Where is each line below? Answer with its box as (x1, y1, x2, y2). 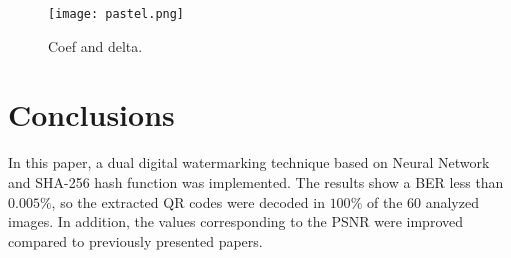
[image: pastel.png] (48, 7, 185, 21)
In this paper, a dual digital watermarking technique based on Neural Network (8, 152, 490, 173)
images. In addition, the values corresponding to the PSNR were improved (8, 211, 463, 232)
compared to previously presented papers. (8, 230, 263, 251)
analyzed (425, 191, 479, 212)
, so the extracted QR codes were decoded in (51, 191, 325, 212)
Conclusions (8, 94, 175, 135)
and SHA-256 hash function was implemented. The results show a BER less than (8, 171, 504, 192)
